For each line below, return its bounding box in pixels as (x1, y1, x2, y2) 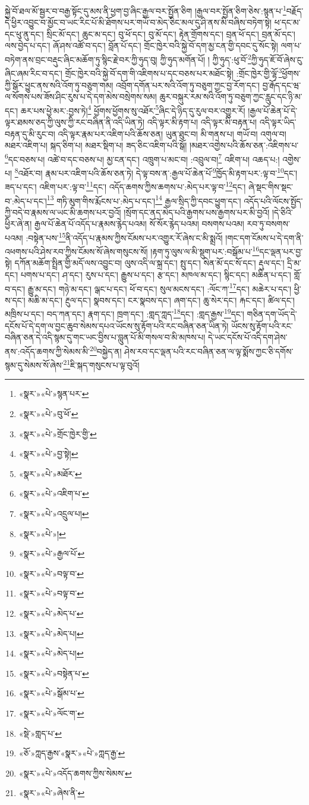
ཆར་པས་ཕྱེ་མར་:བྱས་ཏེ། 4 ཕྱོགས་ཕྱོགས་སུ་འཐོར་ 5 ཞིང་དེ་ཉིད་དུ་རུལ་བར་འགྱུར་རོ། (20, 102, 245, 116)
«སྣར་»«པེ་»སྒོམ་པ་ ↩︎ (18, 687, 84, 699)
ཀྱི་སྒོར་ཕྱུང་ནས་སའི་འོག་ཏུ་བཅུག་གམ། (5, 78, 113, 91)
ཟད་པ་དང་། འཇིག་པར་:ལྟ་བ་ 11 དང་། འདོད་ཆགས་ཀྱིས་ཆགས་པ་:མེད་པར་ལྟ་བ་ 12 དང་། (5, 179, 246, 192)
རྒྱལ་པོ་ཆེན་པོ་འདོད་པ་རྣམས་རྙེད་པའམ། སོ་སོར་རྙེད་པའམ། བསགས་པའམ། (34, 217, 244, 230)
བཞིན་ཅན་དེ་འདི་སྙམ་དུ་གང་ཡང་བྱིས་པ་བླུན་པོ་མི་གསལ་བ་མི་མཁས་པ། (5, 331, 206, 343)
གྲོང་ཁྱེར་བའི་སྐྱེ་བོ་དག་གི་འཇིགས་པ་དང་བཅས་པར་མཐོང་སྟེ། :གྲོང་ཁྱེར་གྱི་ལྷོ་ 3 (65, 65, 282, 79)
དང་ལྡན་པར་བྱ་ (259, 245, 303, 257)
